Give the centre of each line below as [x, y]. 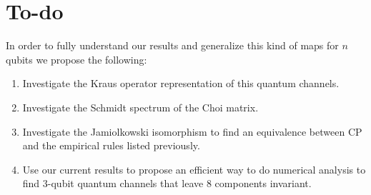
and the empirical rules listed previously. [111, 145]
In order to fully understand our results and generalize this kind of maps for [172, 45]
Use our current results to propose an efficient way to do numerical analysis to [194, 169]
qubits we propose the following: [76, 59]
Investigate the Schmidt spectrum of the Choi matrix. [140, 107]
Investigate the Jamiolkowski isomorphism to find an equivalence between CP [192, 131]
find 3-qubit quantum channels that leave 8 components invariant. [167, 183]
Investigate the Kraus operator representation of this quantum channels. [181, 83]
